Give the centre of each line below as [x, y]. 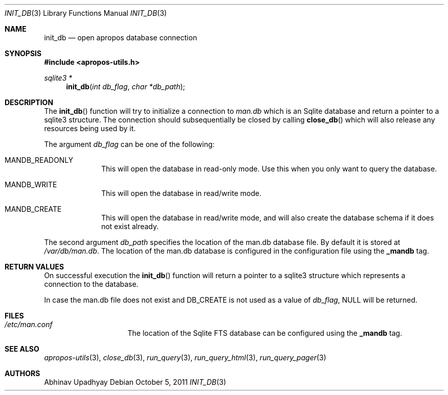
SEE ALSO [22, 349]
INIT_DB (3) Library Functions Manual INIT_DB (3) [86, 13]
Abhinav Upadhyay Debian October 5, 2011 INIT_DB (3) [135, 382]
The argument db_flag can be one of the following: [129, 144]
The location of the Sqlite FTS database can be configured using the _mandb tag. [265, 333]
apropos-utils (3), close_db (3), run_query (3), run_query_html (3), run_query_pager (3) [185, 357]
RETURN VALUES [34, 267]
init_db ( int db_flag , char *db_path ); [126, 87]
